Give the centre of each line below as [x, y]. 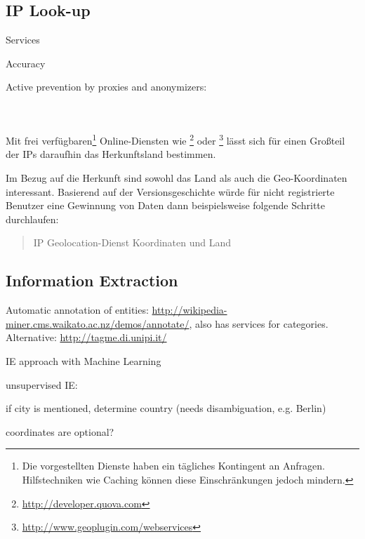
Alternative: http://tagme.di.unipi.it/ [86, 337]
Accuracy [26, 63]
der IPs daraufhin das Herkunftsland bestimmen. [111, 154]
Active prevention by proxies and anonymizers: [106, 87]
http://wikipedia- [190, 310]
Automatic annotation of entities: [77, 310]
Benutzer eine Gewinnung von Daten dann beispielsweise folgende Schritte [166, 205]
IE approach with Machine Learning [84, 360]
